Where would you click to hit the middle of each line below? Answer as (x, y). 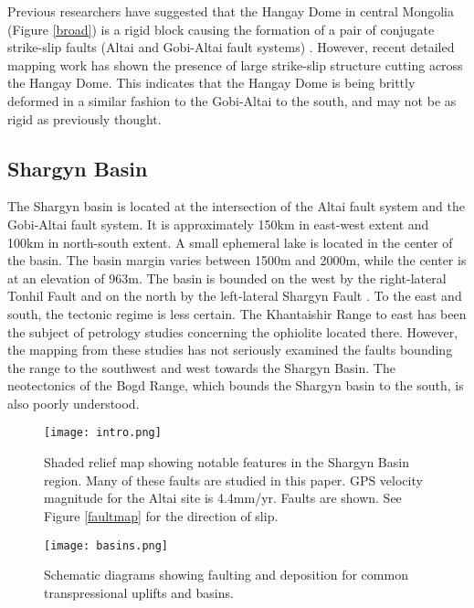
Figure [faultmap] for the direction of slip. (161, 515)
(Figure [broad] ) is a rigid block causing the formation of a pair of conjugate (221, 29)
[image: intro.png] (103, 433)
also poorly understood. (74, 403)
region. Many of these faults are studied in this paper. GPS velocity (233, 480)
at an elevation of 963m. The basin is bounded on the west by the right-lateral (227, 277)
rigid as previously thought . (84, 118)
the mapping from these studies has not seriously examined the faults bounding (230, 350)
